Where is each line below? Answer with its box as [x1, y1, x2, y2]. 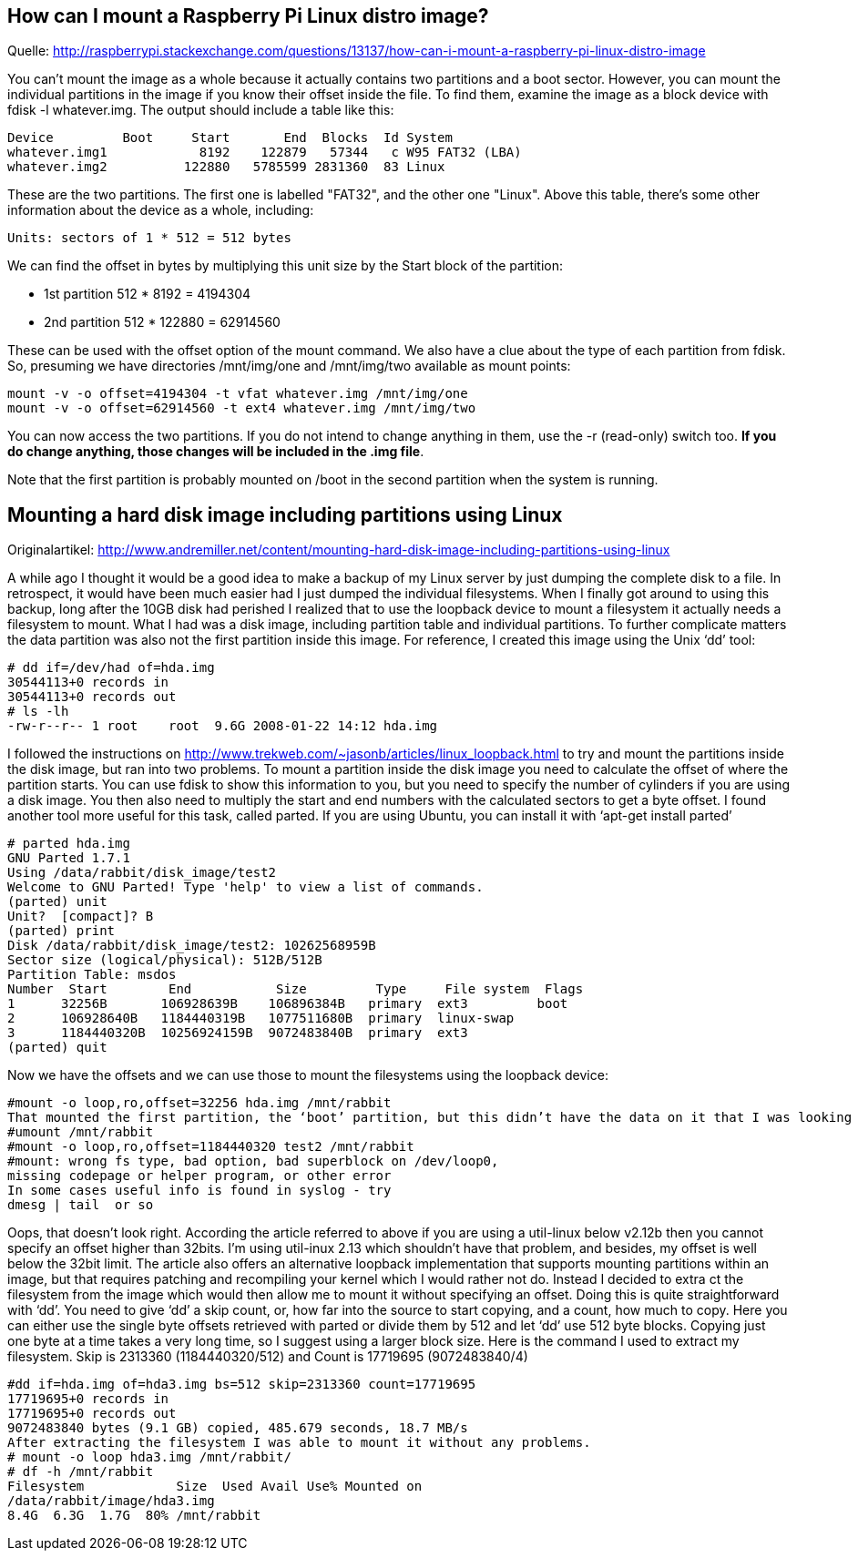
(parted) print [7, 923, 116, 939]
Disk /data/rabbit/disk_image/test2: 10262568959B [7, 938, 376, 953]
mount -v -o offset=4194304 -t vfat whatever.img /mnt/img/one [7, 386, 468, 402]
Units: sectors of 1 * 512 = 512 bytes [7, 230, 291, 246]
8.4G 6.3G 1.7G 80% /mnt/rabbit [7, 1508, 261, 1523]
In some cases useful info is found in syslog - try [7, 1183, 392, 1198]
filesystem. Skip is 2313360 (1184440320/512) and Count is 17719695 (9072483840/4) [7, 1349, 528, 1365]
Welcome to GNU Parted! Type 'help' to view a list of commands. [7, 880, 484, 895]
